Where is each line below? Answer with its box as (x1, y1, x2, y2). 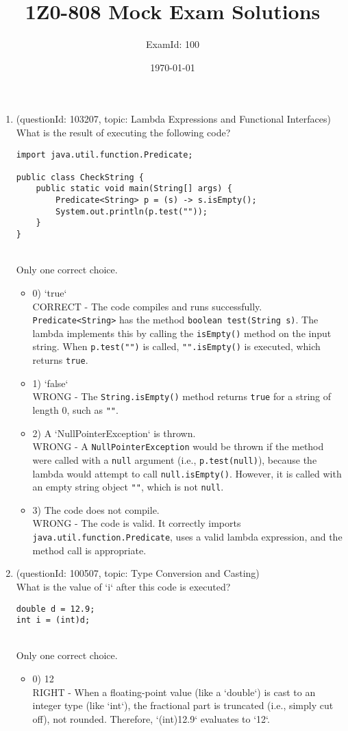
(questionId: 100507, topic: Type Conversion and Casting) (16, 566, 260, 580)
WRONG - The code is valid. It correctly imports (32, 516, 241, 530)
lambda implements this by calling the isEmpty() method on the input (32, 325, 332, 340)
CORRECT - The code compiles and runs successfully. (32, 299, 262, 313)
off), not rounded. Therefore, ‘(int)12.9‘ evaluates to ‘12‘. (32, 711, 270, 726)
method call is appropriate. (32, 543, 147, 557)
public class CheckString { (16, 172, 144, 182)
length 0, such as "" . (32, 403, 119, 417)
